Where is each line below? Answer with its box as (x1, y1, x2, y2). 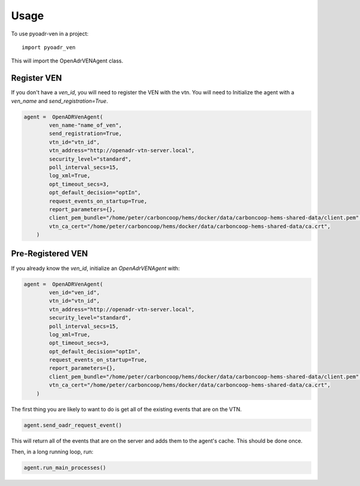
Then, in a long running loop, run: (11, 448, 94, 455)
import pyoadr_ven (22, 44, 76, 51)
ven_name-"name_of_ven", (49, 122, 122, 129)
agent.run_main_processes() (23, 464, 106, 471)
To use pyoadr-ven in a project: (11, 30, 89, 37)
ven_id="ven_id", (49, 289, 100, 296)
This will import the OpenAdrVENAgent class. (11, 57, 124, 64)
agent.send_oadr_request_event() (23, 422, 122, 428)
